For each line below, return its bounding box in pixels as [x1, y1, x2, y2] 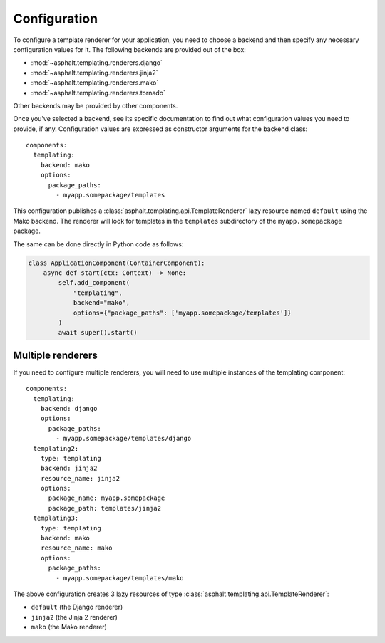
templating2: [33, 444, 79, 452]
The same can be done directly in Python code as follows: [13, 239, 184, 249]
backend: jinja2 [40, 464, 98, 473]
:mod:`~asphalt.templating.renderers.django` [31, 58, 163, 67]
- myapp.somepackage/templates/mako [56, 574, 185, 582]
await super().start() [58, 328, 138, 337]
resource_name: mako [40, 544, 113, 552]
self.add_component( [58, 278, 130, 287]
